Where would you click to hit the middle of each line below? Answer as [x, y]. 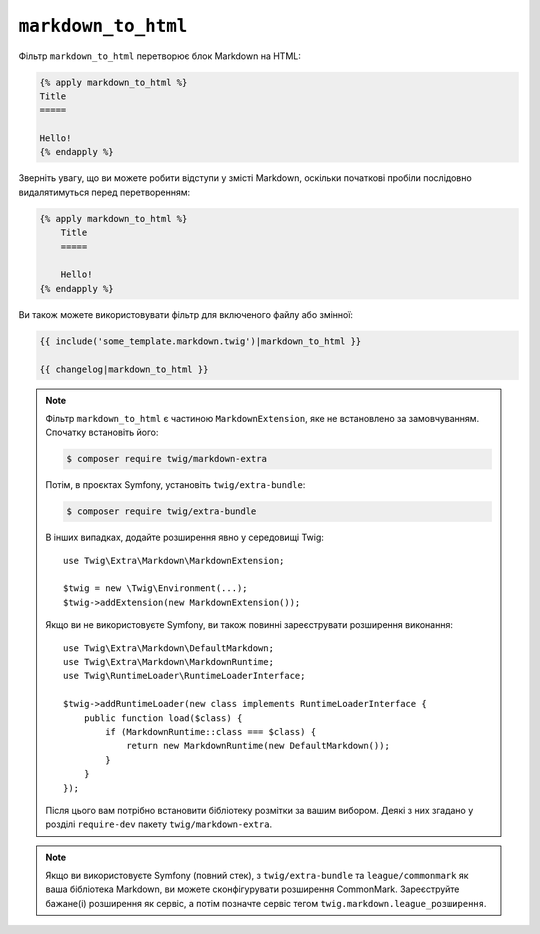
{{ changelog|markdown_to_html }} [124, 369]
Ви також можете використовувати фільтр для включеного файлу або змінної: [186, 314]
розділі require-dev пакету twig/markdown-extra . [159, 824]
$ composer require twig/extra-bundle [161, 511]
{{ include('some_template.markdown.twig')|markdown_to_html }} [200, 341]
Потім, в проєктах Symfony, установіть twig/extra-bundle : [175, 485]
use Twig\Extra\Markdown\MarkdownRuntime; [169, 661]
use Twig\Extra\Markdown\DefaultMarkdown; [169, 648]
